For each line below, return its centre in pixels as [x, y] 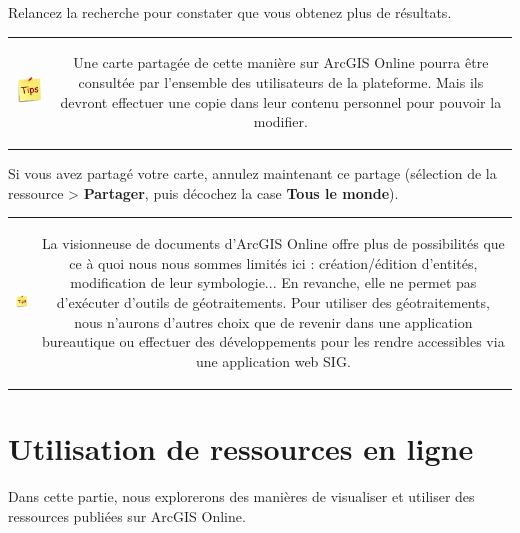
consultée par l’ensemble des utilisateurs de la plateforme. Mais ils [281, 81]
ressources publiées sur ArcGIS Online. [127, 515]
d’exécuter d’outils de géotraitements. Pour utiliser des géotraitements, [273, 301]
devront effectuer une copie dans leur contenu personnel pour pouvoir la [281, 101]
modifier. [280, 121]
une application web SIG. [273, 360]
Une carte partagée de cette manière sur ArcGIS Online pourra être [281, 62]
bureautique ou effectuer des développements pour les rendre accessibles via [273, 341]
